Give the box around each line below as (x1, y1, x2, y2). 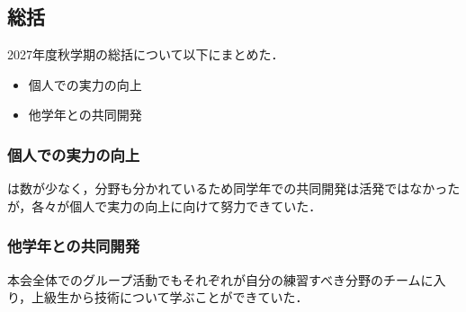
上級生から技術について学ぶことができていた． (31, 288, 309, 307)
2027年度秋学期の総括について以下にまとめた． (7, 45, 284, 64)
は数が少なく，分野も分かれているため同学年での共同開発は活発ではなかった (7, 179, 461, 198)
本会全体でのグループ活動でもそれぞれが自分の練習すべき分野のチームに (7, 270, 434, 289)
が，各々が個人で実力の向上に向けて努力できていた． (7, 196, 322, 215)
